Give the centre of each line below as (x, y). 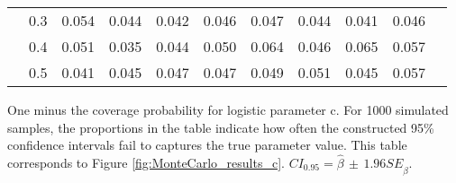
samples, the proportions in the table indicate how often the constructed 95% (221, 127)
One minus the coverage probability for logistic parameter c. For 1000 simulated (228, 109)
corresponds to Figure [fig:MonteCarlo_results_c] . (146, 162)
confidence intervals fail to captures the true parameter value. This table (207, 145)
